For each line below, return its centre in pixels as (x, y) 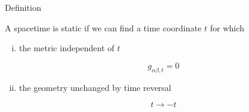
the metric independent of (67, 48)
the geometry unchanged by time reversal (95, 87)
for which (227, 27)
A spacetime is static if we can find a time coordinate (103, 27)
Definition (23, 7)
